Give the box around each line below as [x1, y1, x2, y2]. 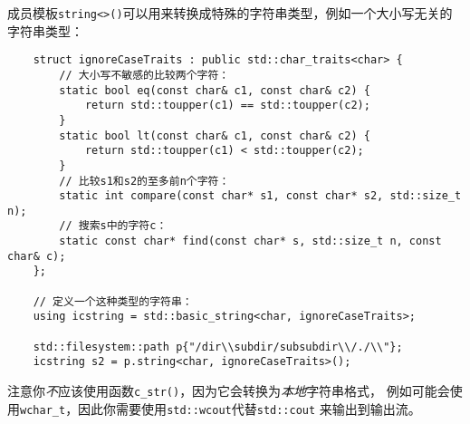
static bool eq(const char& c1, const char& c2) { [59, 83, 370, 97]
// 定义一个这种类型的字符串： [33, 294, 193, 308]
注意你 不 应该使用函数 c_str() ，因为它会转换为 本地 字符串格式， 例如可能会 [7, 381, 450, 400]
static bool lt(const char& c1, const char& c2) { [59, 129, 370, 142]
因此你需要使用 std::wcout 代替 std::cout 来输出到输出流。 [78, 399, 421, 418]
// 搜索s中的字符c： [59, 219, 168, 233]
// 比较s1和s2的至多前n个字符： [59, 174, 230, 188]
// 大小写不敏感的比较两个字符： [59, 68, 230, 82]
